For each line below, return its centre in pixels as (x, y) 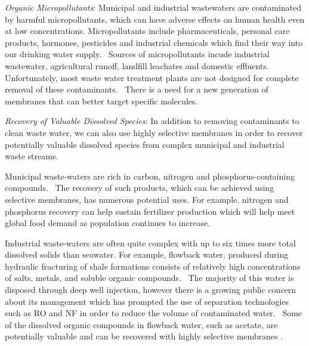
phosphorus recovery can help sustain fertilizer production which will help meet (150, 211)
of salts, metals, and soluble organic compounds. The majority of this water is (149, 278)
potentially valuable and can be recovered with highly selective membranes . (144, 336)
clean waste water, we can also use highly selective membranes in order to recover (154, 132)
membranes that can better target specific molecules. (101, 101)
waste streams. (32, 156)
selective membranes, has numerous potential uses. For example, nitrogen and (147, 199)
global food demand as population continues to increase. (108, 223)
